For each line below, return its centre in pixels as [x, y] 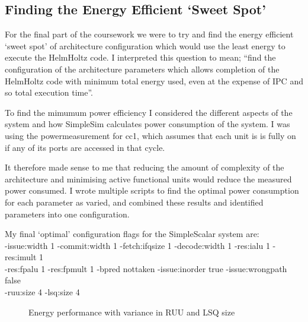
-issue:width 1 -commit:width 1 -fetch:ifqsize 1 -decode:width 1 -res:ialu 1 [137, 245]
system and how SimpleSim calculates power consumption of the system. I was [147, 124]
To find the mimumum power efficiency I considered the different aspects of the [149, 112]
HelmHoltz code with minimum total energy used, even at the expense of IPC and [154, 80]
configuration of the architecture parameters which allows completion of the [142, 69]
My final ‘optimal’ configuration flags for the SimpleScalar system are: [132, 234]
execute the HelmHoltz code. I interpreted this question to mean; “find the [140, 57]
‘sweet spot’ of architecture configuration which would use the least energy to [145, 45]
